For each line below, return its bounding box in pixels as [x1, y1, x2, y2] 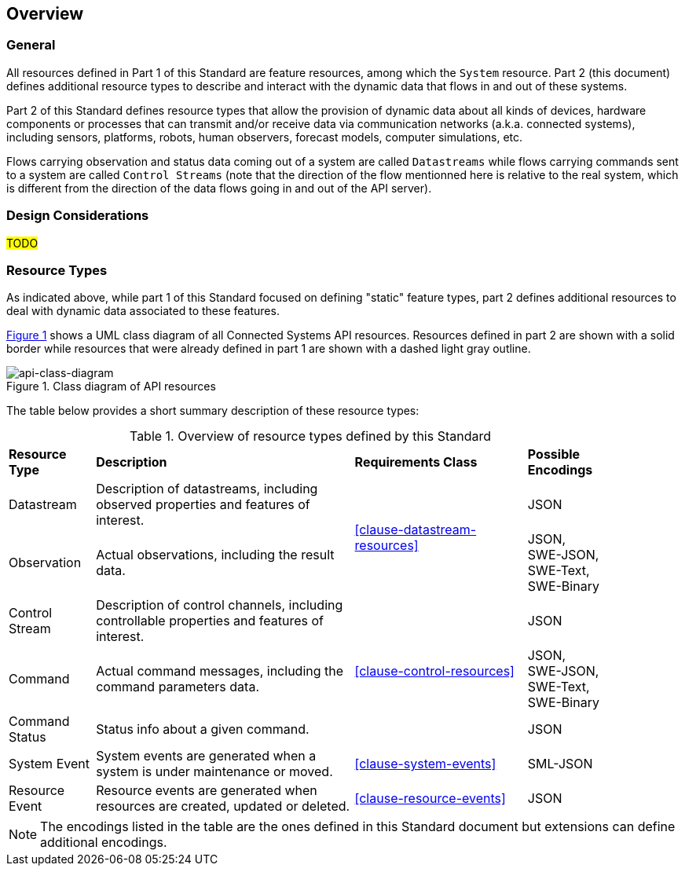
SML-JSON [527, 756, 593, 772]
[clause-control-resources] [354, 663, 515, 680]
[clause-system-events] [354, 756, 496, 772]
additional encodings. [40, 834, 167, 851]
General [6, 37, 56, 53]
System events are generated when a [96, 748, 317, 764]
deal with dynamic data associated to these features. [6, 304, 280, 318]
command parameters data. [96, 679, 259, 695]
